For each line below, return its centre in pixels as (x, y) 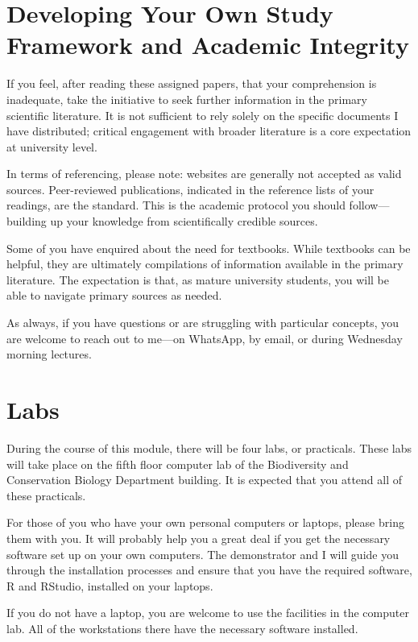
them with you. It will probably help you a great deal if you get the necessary (199, 538)
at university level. (52, 146)
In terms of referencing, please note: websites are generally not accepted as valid (204, 174)
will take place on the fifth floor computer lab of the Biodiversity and (178, 464)
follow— (369, 205)
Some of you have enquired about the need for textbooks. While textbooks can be (209, 248)
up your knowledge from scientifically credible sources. (184, 221)
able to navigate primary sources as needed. (114, 295)
